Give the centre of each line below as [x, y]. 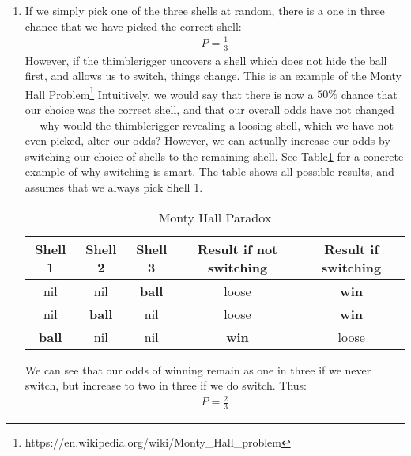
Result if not [238, 249]
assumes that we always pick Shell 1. [114, 186]
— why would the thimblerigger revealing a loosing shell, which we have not [209, 125]
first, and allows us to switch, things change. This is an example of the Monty [213, 76]
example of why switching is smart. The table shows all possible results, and [209, 171]
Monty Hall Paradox [215, 217]
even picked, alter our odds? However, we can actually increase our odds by [207, 141]
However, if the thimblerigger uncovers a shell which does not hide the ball [206, 60]
